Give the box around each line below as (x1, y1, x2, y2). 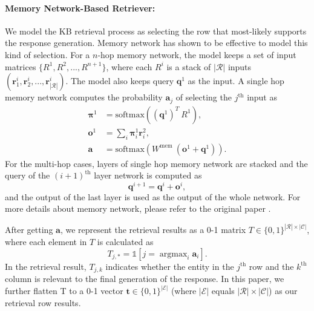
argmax (159, 249, 188, 258)
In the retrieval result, (5, 260, 87, 272)
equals (211, 284, 235, 297)
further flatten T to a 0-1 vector (5, 284, 123, 297)
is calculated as (97, 235, 154, 248)
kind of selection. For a (5, 48, 90, 61)
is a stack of (166, 60, 211, 73)
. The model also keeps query (65, 74, 174, 87)
